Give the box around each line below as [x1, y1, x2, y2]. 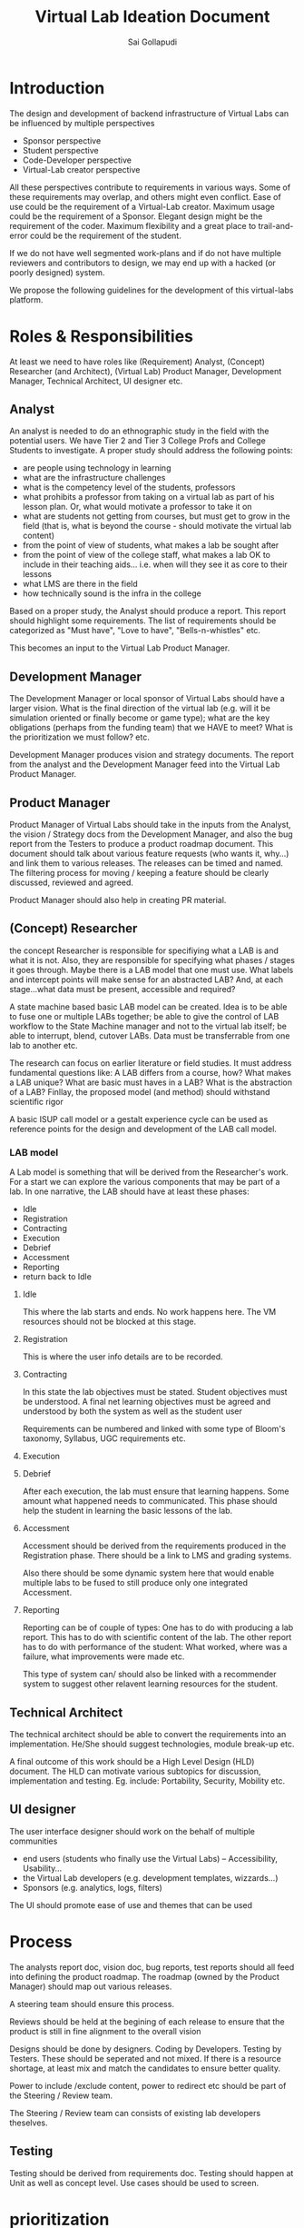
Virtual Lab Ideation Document [34, 6, 270, 27]
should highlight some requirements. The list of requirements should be [9, 615, 277, 626]
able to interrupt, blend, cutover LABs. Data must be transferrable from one [9, 1029, 290, 1041]
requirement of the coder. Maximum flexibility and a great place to [9, 220, 257, 231]
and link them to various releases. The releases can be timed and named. [9, 858, 284, 869]
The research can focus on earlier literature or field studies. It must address [9, 1057, 292, 1069]
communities [9, 1835, 58, 1846]
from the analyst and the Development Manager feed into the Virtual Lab [9, 759, 280, 770]
